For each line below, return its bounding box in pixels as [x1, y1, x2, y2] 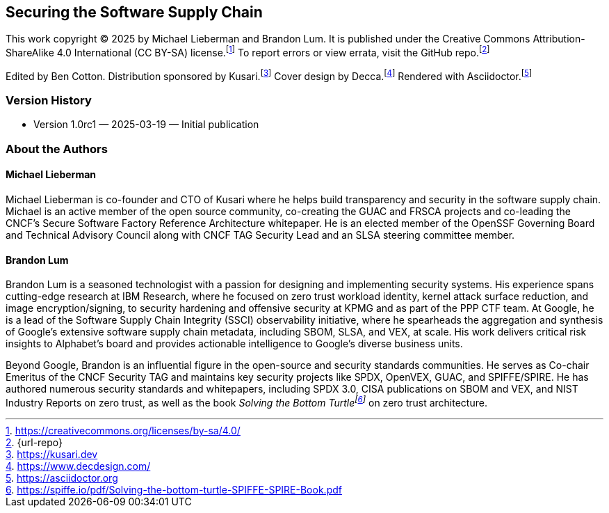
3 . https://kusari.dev [6, 448, 98, 460]
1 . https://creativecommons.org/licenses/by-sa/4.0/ [6, 424, 241, 436]
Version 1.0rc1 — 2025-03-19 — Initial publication [33, 118, 259, 131]
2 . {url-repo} [6, 436, 63, 448]
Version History [6, 93, 92, 108]
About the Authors [6, 141, 108, 156]
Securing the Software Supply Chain [6, 3, 263, 21]
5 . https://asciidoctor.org [6, 471, 118, 484]
